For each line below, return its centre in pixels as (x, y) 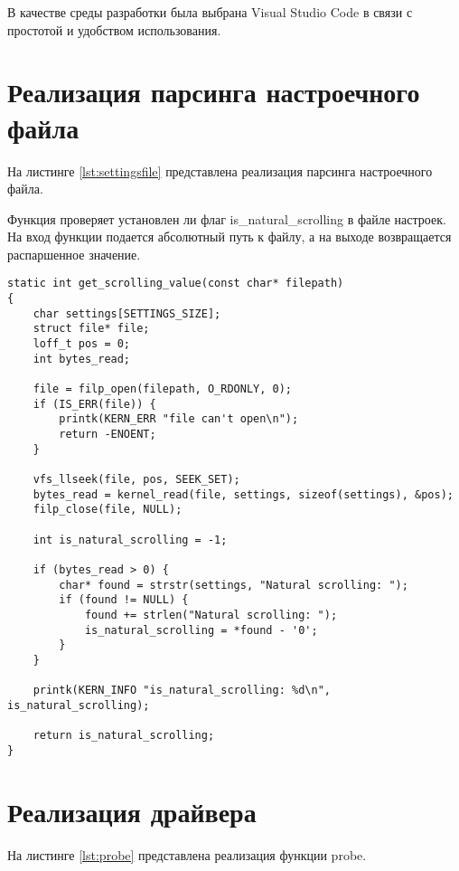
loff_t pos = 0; (82, 344)
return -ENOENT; (108, 435)
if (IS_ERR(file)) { (94, 404)
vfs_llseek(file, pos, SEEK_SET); (136, 479)
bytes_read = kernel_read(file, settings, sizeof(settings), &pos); (243, 494)
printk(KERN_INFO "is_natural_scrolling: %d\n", (182, 691)
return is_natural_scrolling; (124, 736)
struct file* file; (91, 329)
